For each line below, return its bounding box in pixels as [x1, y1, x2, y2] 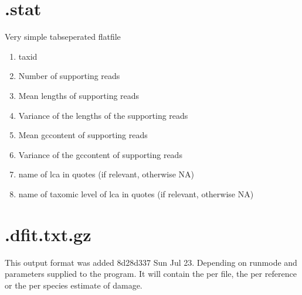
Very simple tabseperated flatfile [5, 30, 121, 43]
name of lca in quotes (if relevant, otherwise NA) [18, 168, 195, 180]
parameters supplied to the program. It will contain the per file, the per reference [5, 267, 297, 280]
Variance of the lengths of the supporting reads [18, 109, 188, 121]
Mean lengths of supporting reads [18, 89, 140, 101]
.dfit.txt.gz [5, 222, 91, 246]
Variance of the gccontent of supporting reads [18, 148, 182, 160]
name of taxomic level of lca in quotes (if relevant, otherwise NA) [18, 187, 254, 200]
